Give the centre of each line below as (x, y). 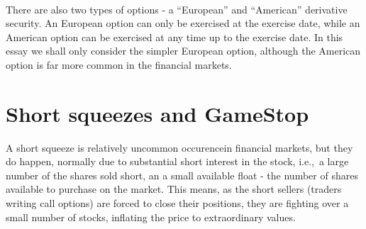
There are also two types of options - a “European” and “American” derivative (177, 9)
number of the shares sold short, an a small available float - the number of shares (182, 175)
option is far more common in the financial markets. (119, 64)
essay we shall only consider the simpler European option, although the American (183, 51)
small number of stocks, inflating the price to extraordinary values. (151, 217)
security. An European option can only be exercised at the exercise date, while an (183, 23)
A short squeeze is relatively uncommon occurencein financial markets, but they (179, 147)
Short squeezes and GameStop (157, 113)
